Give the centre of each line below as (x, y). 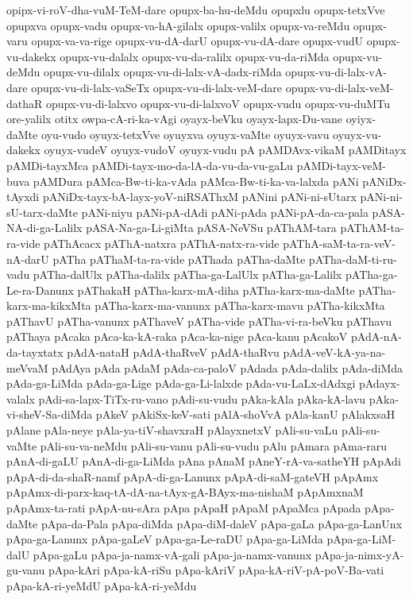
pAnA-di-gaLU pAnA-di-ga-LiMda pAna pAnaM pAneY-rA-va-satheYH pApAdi (204, 461)
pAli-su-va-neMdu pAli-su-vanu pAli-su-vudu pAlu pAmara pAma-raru (214, 445)
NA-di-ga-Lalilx (44, 228)
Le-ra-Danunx (40, 290)
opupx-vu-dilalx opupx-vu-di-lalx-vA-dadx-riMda (163, 72)
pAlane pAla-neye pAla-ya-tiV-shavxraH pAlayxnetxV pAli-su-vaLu (172, 430)
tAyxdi (23, 197)
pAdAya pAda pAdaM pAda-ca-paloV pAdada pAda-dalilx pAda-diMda (228, 367)
